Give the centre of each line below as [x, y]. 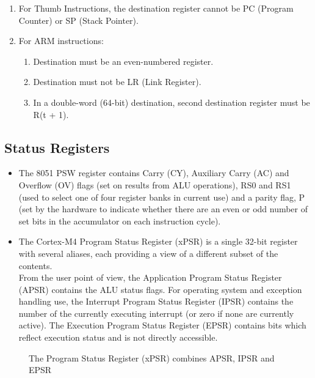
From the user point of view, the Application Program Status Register [150, 277]
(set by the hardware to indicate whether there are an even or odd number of [163, 209]
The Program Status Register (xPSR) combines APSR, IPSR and [152, 358]
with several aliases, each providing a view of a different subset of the [148, 253]
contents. [35, 265]
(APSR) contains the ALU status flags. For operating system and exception [160, 289]
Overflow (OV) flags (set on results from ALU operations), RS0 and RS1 [155, 184]
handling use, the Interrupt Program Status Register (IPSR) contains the [156, 301]
